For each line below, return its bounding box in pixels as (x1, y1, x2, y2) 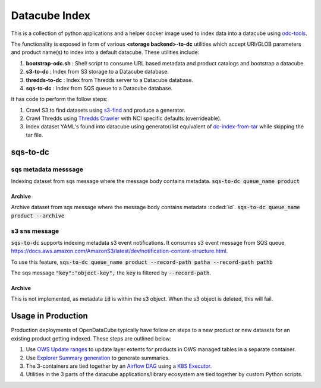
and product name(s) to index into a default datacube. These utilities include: (11, 49, 200, 56)
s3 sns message (11, 226, 59, 235)
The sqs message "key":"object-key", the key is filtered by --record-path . (11, 269, 211, 276)
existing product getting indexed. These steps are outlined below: (11, 335, 172, 342)
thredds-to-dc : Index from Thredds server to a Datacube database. (26, 76, 193, 83)
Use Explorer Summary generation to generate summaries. (26, 354, 170, 361)
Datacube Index (11, 9, 91, 22)
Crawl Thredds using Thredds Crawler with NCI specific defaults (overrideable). (26, 115, 222, 122)
